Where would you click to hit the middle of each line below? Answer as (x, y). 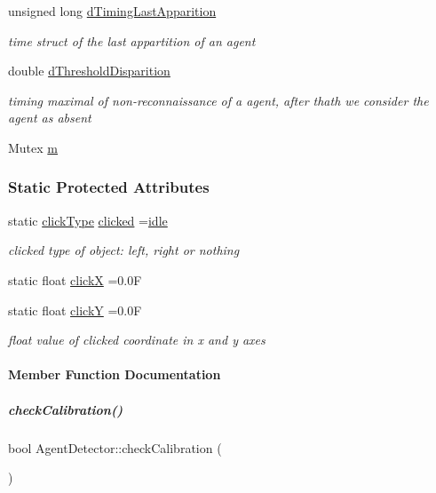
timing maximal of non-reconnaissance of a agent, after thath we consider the (218, 100)
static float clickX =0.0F (75, 279)
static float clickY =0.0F (75, 310)
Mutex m (33, 147)
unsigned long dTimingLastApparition (112, 11)
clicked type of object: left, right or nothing (124, 250)
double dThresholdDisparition (89, 71)
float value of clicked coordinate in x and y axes (137, 340)
